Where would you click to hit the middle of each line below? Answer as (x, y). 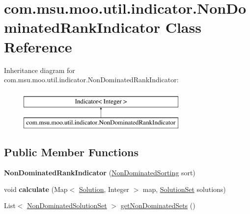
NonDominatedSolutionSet (67, 205)
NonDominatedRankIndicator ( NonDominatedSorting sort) (100, 173)
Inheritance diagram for (40, 70)
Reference (38, 46)
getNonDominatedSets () (158, 205)
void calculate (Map (36, 189)
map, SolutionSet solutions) (184, 189)
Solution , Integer (104, 189)
